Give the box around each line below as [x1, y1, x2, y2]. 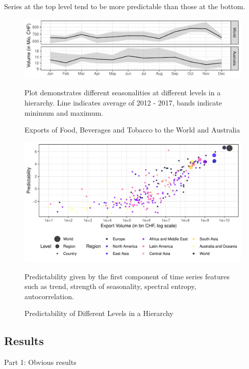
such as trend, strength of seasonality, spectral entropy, [24, 281, 196, 292]
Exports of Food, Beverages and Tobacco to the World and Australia [24, 124, 240, 135]
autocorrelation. [24, 291, 74, 301]
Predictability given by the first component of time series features [24, 271, 230, 281]
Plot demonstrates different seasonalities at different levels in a [24, 87, 221, 98]
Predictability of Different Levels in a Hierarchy [24, 308, 173, 319]
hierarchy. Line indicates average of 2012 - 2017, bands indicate [24, 97, 222, 108]
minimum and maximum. [24, 107, 104, 118]
